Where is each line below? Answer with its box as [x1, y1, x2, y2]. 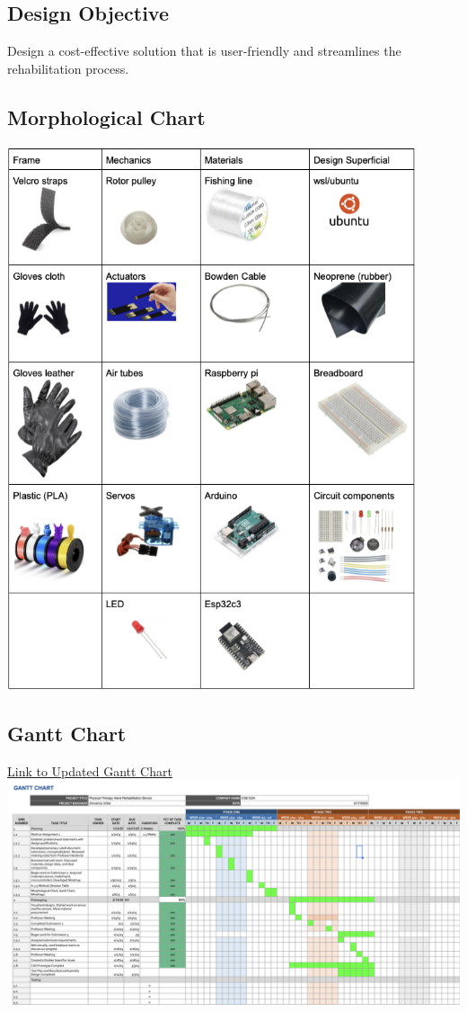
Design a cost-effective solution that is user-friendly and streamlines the [7, 41, 401, 60]
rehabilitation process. [7, 58, 129, 77]
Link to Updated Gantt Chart [7, 761, 172, 780]
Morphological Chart [7, 103, 206, 130]
